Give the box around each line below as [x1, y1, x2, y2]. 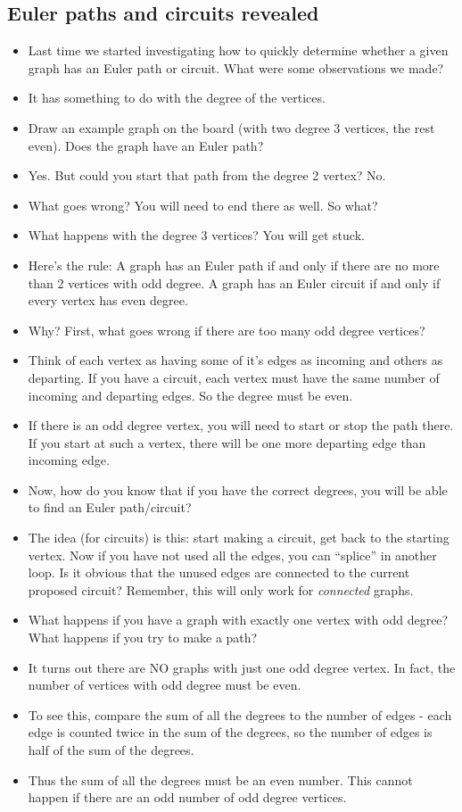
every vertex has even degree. [28, 291, 188, 310]
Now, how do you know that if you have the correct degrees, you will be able [28, 480, 448, 499]
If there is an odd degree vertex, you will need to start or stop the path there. [28, 416, 454, 435]
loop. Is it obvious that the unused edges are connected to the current [28, 563, 410, 582]
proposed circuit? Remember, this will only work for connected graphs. [28, 580, 414, 599]
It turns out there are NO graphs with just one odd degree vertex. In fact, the [28, 658, 456, 676]
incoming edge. [28, 451, 110, 469]
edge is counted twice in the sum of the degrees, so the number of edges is [28, 723, 433, 742]
